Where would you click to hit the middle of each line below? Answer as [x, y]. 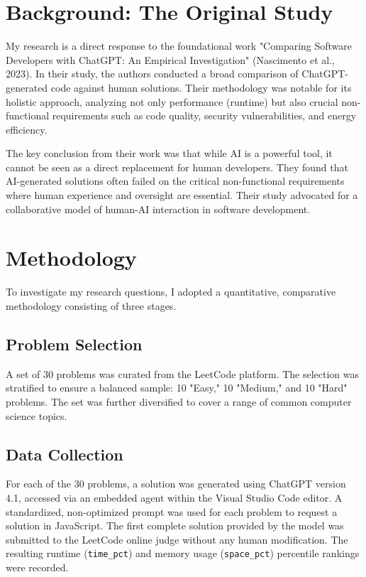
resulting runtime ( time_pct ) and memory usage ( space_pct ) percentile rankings [183, 553]
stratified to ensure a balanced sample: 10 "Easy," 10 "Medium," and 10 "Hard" [177, 388]
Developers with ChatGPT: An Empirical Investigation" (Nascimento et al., [170, 59]
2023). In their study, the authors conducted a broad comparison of [152, 74]
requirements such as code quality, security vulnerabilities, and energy [204, 115]
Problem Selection [74, 344]
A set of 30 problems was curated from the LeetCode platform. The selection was [183, 373]
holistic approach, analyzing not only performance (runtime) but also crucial [172, 101]
